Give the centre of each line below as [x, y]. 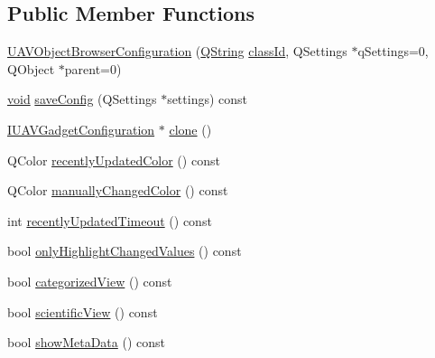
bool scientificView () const [83, 311]
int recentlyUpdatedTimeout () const [110, 220]
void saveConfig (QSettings [82, 99]
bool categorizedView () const [90, 281]
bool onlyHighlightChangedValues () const [125, 251]
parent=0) [93, 68]
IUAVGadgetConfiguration [81, 129]
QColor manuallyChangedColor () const [118, 190]
